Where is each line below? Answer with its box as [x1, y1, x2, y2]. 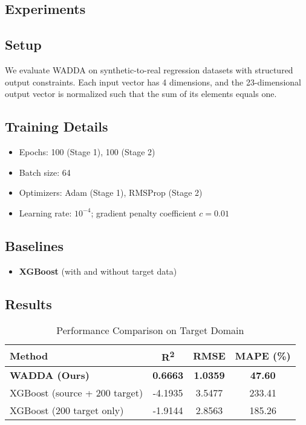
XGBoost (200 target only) [10, 403, 124, 417]
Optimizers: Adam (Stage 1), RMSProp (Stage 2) [19, 186, 203, 199]
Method [10, 349, 48, 363]
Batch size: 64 [19, 166, 71, 178]
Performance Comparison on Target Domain [56, 323, 244, 338]
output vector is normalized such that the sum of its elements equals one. [5, 87, 277, 100]
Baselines [5, 236, 63, 255]
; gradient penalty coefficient [91, 206, 197, 219]
